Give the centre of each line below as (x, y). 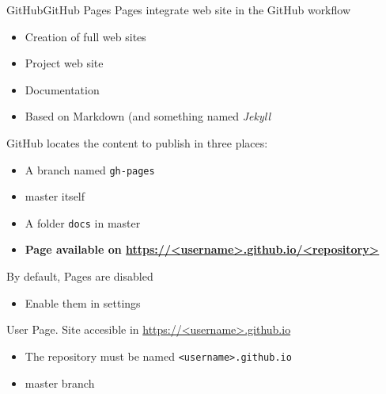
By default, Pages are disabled (80, 276)
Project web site (64, 63)
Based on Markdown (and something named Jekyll (148, 116)
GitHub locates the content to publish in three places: (137, 142)
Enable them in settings (83, 302)
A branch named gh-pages (90, 169)
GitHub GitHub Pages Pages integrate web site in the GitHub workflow (179, 10)
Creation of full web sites (85, 36)
